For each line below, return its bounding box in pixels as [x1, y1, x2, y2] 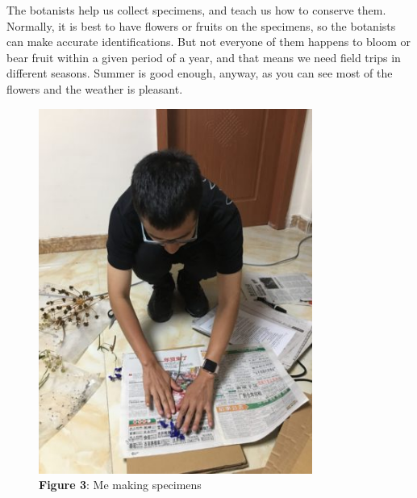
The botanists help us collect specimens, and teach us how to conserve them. [6, 2, 386, 18]
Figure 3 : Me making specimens [39, 476, 202, 493]
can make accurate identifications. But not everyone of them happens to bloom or [6, 33, 411, 50]
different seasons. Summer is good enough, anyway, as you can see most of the [6, 65, 393, 82]
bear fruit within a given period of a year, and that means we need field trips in [6, 48, 401, 65]
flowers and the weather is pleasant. [6, 80, 183, 97]
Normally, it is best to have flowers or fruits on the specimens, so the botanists [6, 17, 396, 34]
